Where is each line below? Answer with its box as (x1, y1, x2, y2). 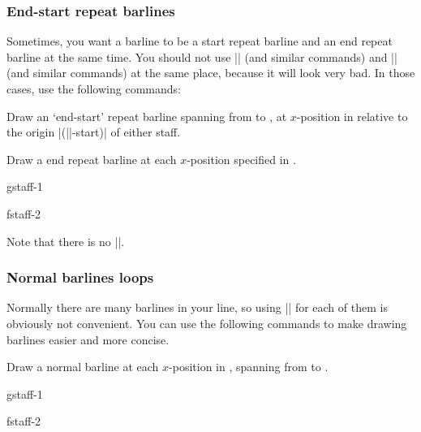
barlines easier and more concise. (6, 330, 170, 348)
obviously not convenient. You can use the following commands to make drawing (6, 314, 407, 331)
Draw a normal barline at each (6, 358, 159, 375)
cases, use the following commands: (6, 80, 181, 97)
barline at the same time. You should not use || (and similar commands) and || (6, 48, 397, 65)
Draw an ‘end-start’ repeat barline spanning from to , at (6, 107, 287, 124)
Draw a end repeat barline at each (6, 150, 177, 167)
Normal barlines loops (6, 267, 154, 287)
